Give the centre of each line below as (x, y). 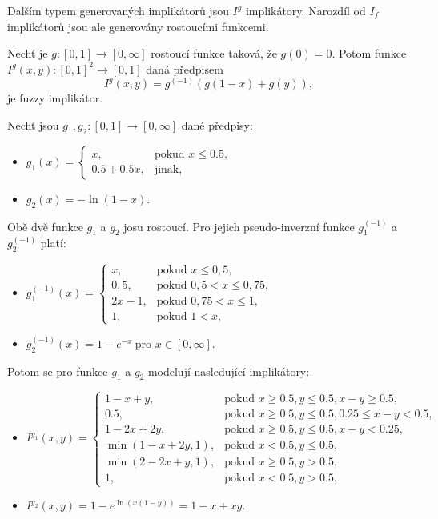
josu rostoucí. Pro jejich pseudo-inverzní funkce (239, 226)
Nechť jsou (33, 124)
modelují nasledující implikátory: (229, 371)
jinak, (168, 170)
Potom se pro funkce (58, 371)
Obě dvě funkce (45, 226)
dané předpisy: (217, 124)
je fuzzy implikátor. (55, 98)
